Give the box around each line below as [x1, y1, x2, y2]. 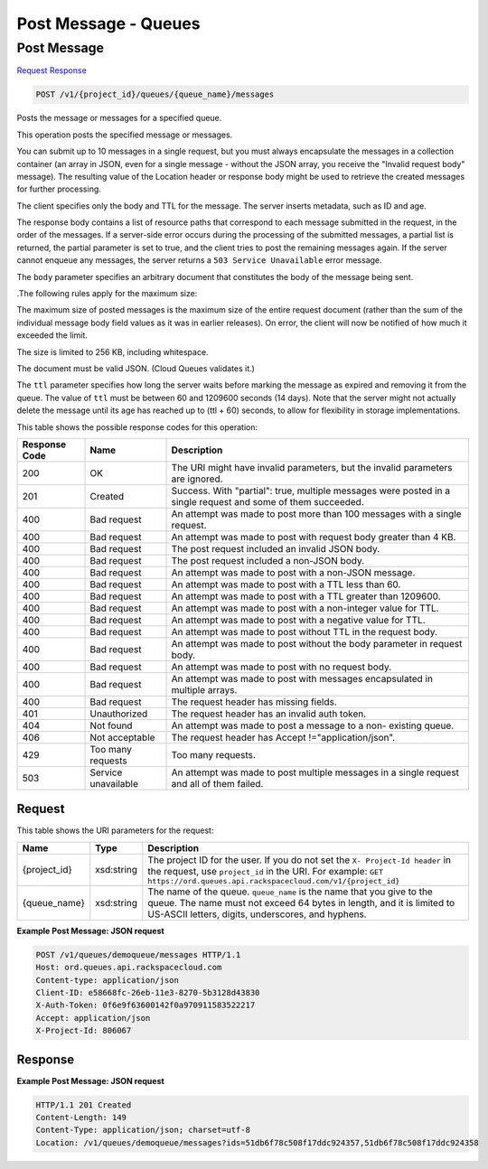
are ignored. [171, 472, 223, 485]
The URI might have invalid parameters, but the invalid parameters [171, 461, 453, 473]
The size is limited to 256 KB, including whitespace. [16, 346, 209, 357]
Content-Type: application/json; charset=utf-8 [35, 1125, 250, 1136]
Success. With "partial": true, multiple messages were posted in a [171, 484, 451, 497]
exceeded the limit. [16, 330, 88, 341]
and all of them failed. [171, 777, 264, 790]
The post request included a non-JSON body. [171, 554, 365, 566]
